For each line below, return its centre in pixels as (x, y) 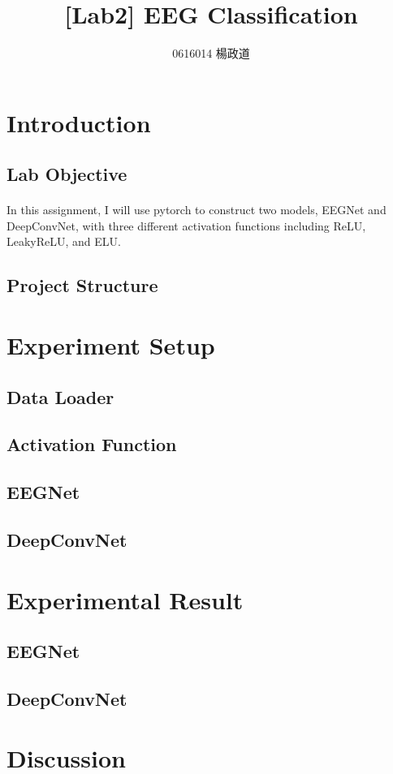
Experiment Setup (111, 345)
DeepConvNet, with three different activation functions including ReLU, (186, 225)
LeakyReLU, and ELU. (64, 241)
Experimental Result (125, 599)
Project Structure (82, 285)
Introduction (79, 122)
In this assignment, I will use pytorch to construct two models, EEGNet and (196, 210)
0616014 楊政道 (211, 53)
